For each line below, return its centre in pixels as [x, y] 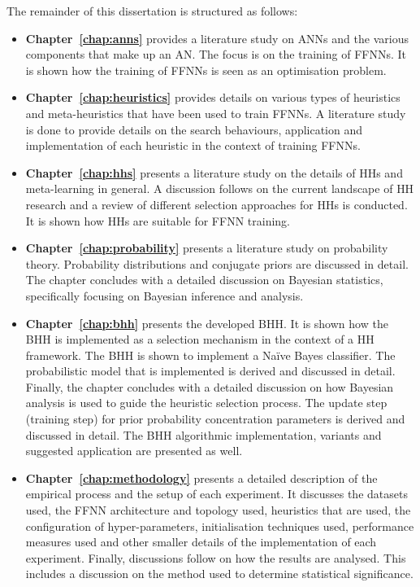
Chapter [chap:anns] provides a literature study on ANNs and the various [217, 38]
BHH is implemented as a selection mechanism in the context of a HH [200, 339]
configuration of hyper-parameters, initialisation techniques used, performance [220, 526]
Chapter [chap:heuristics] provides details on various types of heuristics [213, 97]
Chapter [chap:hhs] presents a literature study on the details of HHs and [214, 172]
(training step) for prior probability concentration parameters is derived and [215, 419]
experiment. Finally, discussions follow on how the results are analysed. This [216, 557]
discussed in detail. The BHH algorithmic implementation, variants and [204, 434]
